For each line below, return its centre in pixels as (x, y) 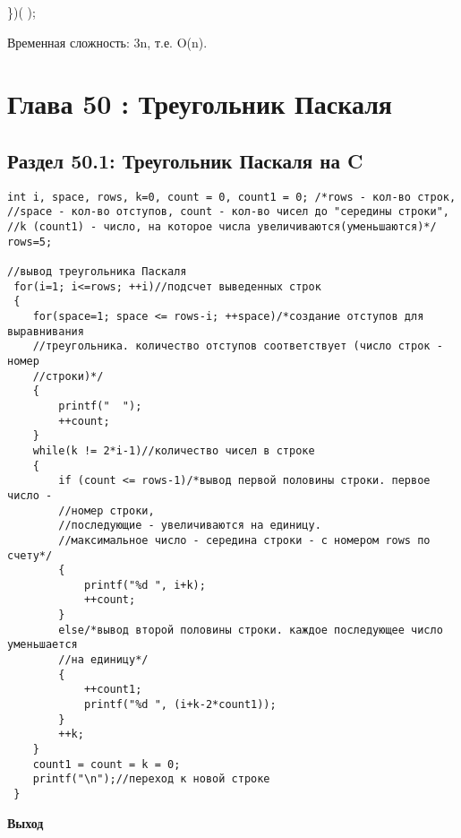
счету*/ (30, 555)
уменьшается (43, 645)
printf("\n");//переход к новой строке (151, 779)
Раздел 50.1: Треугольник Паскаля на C (185, 160)
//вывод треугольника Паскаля (97, 272)
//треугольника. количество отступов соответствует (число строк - (238, 346)
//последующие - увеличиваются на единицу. (190, 526)
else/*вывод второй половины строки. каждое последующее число (251, 630)
